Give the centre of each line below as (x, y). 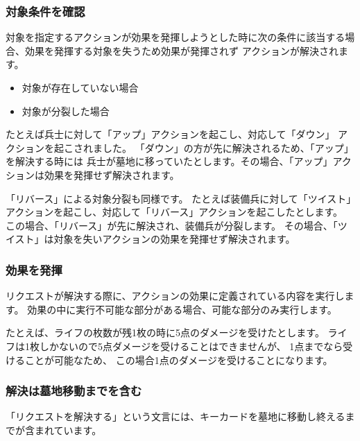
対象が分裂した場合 (66, 111)
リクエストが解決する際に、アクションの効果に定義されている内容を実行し (175, 296)
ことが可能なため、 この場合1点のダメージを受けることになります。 (179, 360)
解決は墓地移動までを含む (74, 391)
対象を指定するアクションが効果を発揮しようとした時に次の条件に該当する (175, 37)
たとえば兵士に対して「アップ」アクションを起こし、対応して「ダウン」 (170, 134)
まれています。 (68, 430)
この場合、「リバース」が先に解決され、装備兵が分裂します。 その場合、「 (172, 225)
